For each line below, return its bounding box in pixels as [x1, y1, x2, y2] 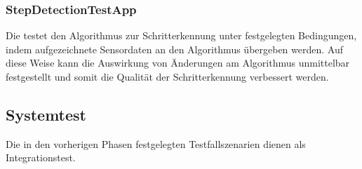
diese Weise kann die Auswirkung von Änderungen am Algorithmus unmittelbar [6, 55, 350, 70]
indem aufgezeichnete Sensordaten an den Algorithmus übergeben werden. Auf [6, 41, 343, 56]
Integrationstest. [6, 150, 76, 165]
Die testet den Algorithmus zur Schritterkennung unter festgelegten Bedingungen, [6, 28, 357, 43]
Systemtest [6, 103, 86, 125]
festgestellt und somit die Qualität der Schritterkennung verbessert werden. [6, 69, 329, 83]
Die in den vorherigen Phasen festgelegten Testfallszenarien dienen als [6, 136, 306, 151]
